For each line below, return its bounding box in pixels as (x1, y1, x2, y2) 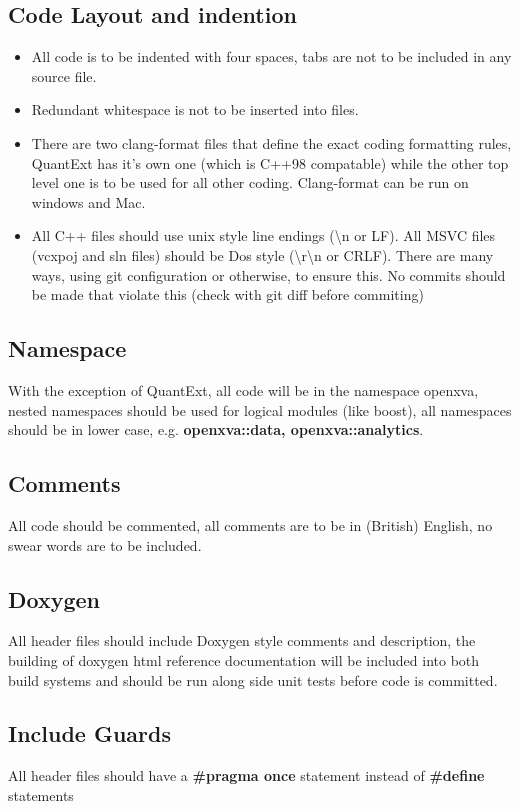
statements (8, 784, 74, 805)
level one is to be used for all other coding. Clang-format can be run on (31, 172, 469, 193)
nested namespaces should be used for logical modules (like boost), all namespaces (8, 399, 512, 420)
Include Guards (8, 718, 172, 749)
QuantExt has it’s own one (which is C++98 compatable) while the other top (31, 152, 509, 173)
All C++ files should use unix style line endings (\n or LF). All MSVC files (31, 225, 496, 246)
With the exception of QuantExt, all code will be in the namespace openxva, (8, 379, 479, 400)
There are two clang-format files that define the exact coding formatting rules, (31, 132, 512, 153)
